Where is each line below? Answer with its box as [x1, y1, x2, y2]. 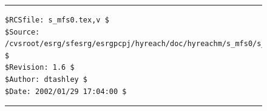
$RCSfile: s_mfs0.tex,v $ [5, 16, 109, 24]
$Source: [5, 27, 40, 36]
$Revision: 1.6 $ [5, 63, 75, 72]
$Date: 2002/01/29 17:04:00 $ [5, 87, 127, 96]
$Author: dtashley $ [5, 75, 88, 84]
